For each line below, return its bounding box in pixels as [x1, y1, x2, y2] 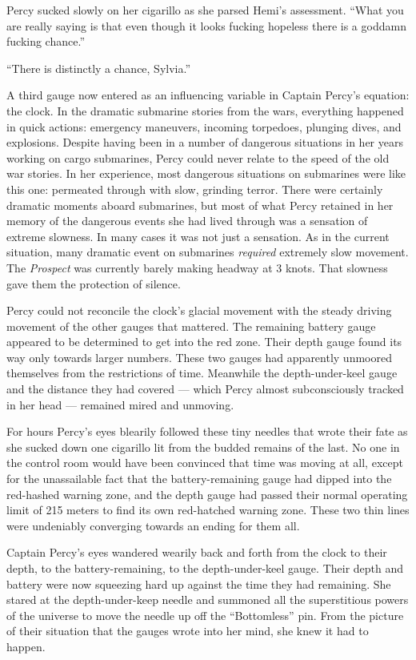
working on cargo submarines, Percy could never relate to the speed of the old [6, 149, 390, 166]
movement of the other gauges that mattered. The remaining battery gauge [6, 317, 376, 334]
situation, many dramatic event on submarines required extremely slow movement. [6, 243, 409, 260]
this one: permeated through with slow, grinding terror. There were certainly [6, 180, 383, 197]
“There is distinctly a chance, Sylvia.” [6, 59, 191, 76]
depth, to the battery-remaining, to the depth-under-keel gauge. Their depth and [6, 560, 404, 576]
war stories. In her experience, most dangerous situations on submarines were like [6, 165, 406, 182]
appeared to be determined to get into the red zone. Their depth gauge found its [6, 333, 402, 350]
